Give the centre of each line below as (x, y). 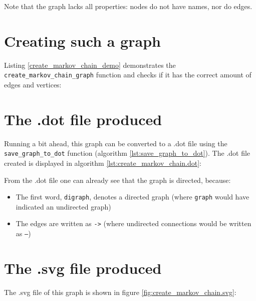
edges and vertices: (33, 84)
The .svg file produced (83, 268)
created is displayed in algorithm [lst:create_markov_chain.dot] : (103, 163)
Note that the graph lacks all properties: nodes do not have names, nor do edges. (128, 6)
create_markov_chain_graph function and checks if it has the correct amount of (128, 75)
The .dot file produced (83, 119)
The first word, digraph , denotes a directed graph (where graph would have (133, 197)
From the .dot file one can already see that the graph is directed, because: (117, 180)
